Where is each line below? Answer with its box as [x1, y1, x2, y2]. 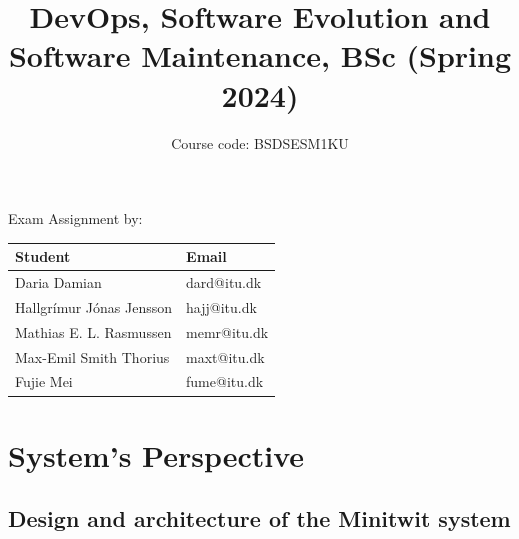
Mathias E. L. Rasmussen [15, 321, 172, 342]
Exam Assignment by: [8, 208, 143, 229]
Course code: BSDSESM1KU [171, 132, 349, 153]
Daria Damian [15, 272, 102, 293]
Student [15, 246, 71, 267]
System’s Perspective [8, 434, 305, 475]
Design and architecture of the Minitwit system [8, 503, 511, 534]
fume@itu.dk [186, 371, 264, 392]
